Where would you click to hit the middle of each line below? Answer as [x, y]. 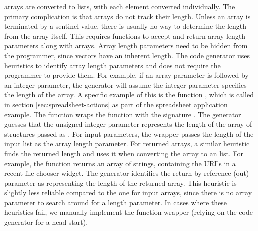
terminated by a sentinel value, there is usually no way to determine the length [125, 26]
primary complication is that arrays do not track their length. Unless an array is [127, 16]
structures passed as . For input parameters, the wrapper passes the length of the [129, 134]
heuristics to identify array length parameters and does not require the [112, 65]
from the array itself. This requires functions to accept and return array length [125, 35]
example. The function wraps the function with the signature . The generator [123, 114]
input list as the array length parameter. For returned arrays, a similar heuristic [127, 144]
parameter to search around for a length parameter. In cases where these [116, 202]
